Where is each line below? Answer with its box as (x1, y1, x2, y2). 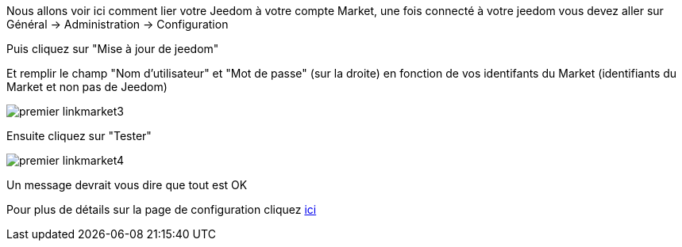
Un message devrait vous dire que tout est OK (6, 178, 248, 192)
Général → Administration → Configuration (6, 17, 229, 31)
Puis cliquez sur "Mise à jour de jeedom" (6, 42, 219, 55)
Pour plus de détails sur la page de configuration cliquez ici (6, 203, 317, 216)
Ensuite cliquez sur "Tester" (6, 129, 152, 142)
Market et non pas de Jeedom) (6, 80, 168, 93)
